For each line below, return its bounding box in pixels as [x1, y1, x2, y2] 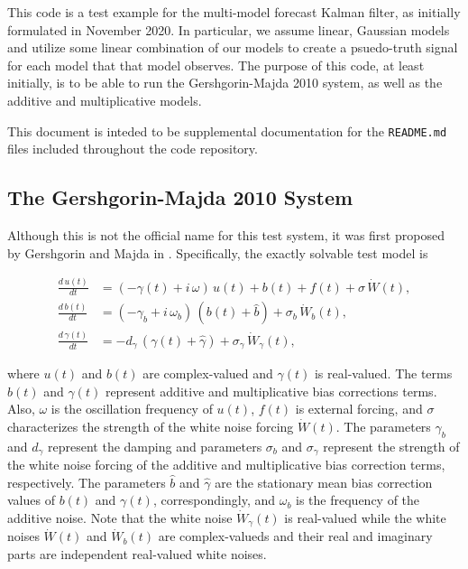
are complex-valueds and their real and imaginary [158, 527, 433, 546]
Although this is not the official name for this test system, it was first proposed [7, 226, 445, 245]
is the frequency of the [296, 490, 420, 509]
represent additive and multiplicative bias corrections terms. [105, 381, 437, 400]
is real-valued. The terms [314, 364, 453, 383]
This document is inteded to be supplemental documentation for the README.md [7, 121, 447, 140]
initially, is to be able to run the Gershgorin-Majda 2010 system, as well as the [7, 73, 443, 92]
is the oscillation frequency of [50, 399, 213, 418]
